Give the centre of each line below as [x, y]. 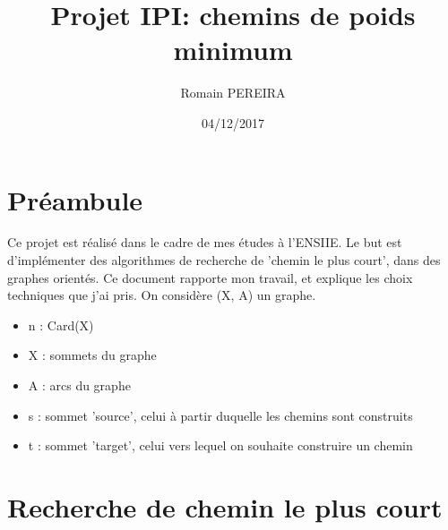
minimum [233, 50]
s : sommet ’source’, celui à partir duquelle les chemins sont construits [220, 415]
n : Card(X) [61, 325]
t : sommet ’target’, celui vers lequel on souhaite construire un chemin [220, 445]
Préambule [75, 199]
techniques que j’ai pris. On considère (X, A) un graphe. [162, 295]
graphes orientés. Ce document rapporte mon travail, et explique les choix [210, 277]
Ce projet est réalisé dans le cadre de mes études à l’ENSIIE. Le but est [205, 242]
